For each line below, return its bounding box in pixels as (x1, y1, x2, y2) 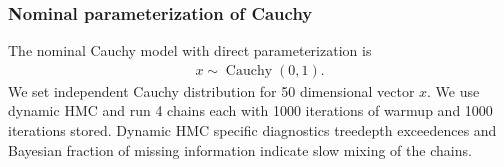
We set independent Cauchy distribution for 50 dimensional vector (8, 80, 415, 101)
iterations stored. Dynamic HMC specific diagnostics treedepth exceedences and (8, 120, 497, 141)
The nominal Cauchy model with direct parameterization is (8, 40, 372, 61)
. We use (427, 80, 480, 101)
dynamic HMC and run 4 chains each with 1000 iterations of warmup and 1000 (8, 100, 493, 121)
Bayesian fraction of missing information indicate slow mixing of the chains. (8, 139, 472, 160)
